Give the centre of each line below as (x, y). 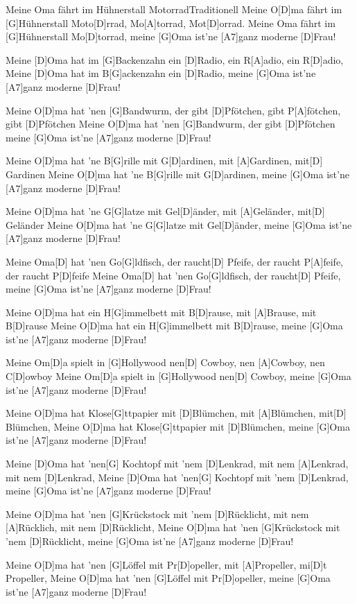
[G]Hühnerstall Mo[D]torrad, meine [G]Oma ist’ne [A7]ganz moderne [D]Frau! (171, 36)
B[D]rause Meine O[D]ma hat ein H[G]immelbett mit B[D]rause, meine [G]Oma (174, 326)
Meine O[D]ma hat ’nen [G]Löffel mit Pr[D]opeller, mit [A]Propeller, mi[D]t (166, 564)
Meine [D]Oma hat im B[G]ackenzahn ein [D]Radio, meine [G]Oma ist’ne (161, 73)
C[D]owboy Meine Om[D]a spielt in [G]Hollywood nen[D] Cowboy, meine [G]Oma (178, 376)
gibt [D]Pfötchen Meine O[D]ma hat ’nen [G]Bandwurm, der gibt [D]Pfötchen (171, 124)
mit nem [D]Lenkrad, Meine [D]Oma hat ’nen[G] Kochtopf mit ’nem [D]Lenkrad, (177, 477)
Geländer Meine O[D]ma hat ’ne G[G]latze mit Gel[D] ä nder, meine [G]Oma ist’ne (179, 224)
